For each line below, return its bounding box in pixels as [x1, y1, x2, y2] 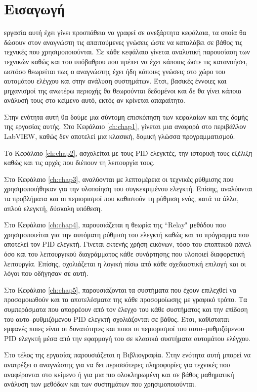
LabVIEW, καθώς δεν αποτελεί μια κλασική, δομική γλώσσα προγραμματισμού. [4, 131, 235, 141]
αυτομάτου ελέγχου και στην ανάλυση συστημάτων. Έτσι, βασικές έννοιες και [4, 76, 227, 86]
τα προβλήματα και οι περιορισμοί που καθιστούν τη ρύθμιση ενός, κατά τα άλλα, [4, 193, 239, 204]
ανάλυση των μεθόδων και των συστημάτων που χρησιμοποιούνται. [4, 379, 196, 389]
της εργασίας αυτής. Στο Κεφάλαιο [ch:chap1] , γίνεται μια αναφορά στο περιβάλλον [4, 121, 246, 131]
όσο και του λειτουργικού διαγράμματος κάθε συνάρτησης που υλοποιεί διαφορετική [4, 249, 245, 259]
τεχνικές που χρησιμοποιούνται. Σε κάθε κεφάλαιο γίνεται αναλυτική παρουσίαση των [4, 46, 250, 57]
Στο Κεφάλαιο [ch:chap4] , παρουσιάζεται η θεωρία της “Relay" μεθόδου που [4, 219, 226, 230]
